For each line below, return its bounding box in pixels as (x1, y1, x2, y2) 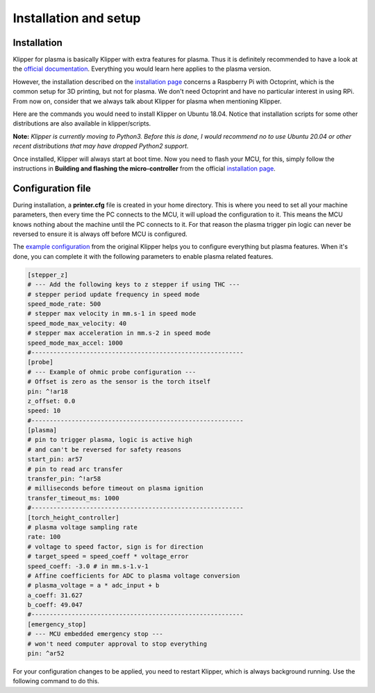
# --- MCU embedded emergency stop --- (27, 630, 163, 638)
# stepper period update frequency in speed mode (27, 290, 200, 298)
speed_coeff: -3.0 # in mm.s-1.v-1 (27, 562, 149, 570)
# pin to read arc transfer (27, 465, 123, 473)
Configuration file (12, 182, 92, 194)
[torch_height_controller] (27, 513, 119, 522)
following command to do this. (12, 677, 100, 685)
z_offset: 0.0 (27, 397, 76, 405)
